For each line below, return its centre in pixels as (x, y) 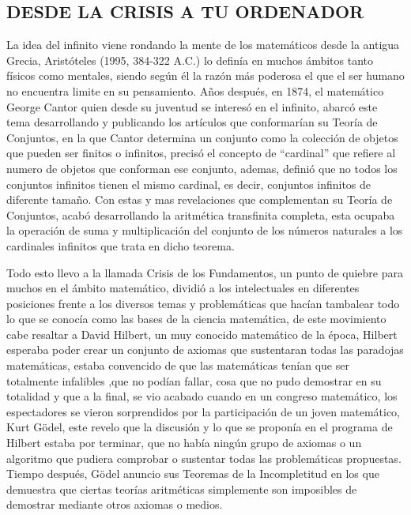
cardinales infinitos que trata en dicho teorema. (121, 245)
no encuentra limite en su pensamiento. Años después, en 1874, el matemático (195, 90)
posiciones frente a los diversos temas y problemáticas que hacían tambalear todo (203, 303)
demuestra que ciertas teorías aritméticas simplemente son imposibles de (182, 489)
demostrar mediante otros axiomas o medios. (115, 504)
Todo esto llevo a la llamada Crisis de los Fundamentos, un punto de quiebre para (205, 272)
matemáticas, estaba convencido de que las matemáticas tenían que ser (178, 365)
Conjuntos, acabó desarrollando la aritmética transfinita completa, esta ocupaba (201, 214)
